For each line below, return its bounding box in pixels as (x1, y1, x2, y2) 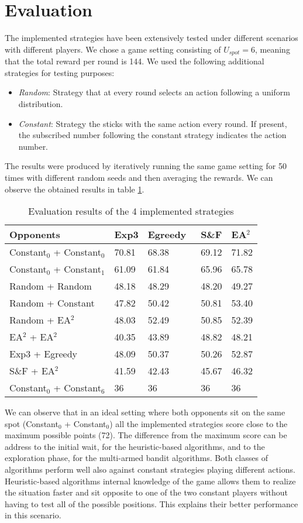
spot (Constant (5, 417, 58, 429)
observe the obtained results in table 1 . (5, 183, 144, 195)
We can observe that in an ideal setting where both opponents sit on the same (5, 406, 285, 418)
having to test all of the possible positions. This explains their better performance (5, 497, 298, 510)
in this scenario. (5, 509, 61, 521)
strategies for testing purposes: (5, 66, 115, 78)
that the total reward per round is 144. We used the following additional (5, 55, 264, 67)
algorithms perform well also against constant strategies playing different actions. (5, 463, 295, 476)
